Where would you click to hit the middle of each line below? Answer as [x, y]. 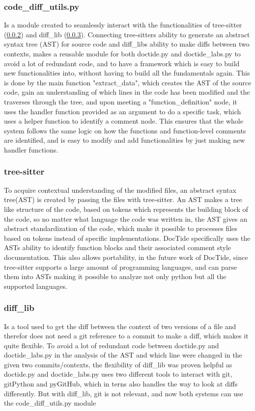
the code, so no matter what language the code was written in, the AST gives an [126, 218]
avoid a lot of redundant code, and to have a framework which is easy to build [122, 63]
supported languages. [36, 286]
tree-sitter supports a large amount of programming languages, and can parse [120, 267]
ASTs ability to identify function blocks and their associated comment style [118, 247]
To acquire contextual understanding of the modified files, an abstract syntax [120, 190]
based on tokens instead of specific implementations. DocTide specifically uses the [127, 238]
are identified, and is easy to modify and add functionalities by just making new [125, 140]
